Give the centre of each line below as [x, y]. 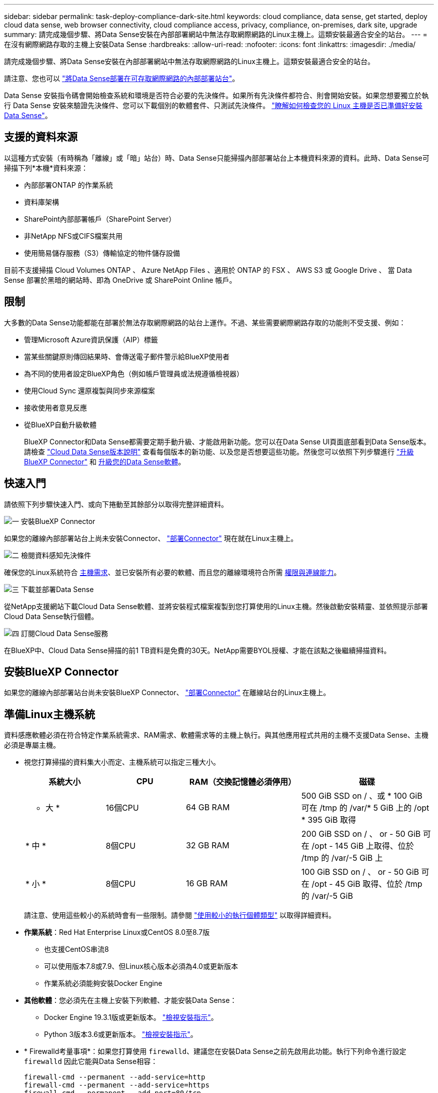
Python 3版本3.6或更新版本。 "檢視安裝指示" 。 [121, 1034]
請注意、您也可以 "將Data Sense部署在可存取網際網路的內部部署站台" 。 [122, 78]
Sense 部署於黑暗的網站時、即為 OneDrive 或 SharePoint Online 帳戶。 [120, 280]
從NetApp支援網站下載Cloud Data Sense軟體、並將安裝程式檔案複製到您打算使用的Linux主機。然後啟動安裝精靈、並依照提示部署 [216, 606]
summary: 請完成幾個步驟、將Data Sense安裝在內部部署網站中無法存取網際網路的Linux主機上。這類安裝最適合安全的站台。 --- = [216, 34]
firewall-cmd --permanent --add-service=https [117, 1085]
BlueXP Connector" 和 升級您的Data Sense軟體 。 [105, 461]
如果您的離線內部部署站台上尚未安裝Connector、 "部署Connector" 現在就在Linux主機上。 [151, 538]
